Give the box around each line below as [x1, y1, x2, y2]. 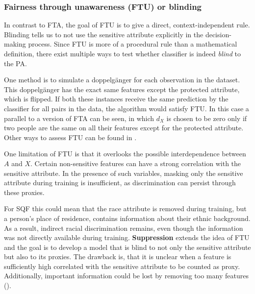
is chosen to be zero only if [166, 113, 247, 123]
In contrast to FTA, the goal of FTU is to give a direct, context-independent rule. [4, 20, 250, 30]
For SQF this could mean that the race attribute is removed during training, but [4, 203, 247, 214]
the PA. [4, 58, 27, 68]
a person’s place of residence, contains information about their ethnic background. [4, 213, 251, 223]
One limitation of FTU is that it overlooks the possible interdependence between [4, 148, 246, 159]
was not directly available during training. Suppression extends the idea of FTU [4, 232, 250, 243]
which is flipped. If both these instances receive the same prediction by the [4, 94, 229, 104]
